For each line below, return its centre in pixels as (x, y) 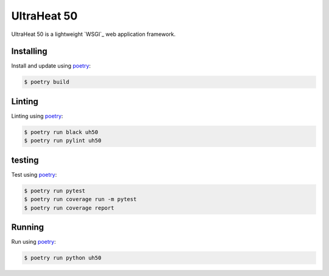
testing (25, 160)
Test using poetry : (34, 174)
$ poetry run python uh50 (63, 258)
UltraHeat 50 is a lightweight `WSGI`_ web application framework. (94, 34)
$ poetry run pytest (55, 191)
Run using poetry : (34, 242)
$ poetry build (47, 82)
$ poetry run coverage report (69, 208)
